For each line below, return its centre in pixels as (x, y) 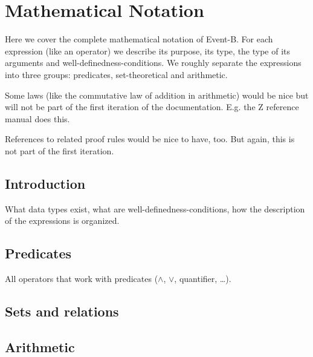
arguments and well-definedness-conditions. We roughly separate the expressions (153, 63)
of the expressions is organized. (62, 221)
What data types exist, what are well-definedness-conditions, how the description (155, 208)
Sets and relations (62, 311)
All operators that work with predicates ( (82, 279)
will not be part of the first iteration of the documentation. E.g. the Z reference (152, 107)
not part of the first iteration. (60, 150)
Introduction (45, 183)
